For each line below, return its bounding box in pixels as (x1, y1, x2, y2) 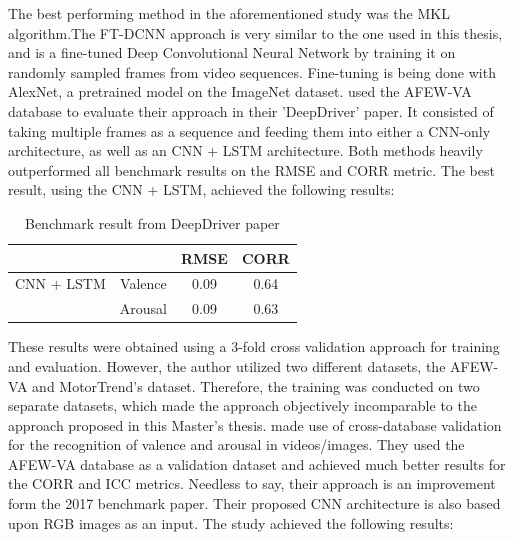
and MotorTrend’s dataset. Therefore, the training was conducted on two (32, 375, 480, 396)
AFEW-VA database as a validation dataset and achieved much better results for (8, 453, 506, 474)
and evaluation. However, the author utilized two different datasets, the (8, 355, 446, 376)
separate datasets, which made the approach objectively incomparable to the (8, 395, 477, 416)
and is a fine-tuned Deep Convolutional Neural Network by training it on (8, 42, 456, 63)
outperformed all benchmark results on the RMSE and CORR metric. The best (8, 159, 495, 180)
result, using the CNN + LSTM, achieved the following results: (8, 179, 395, 200)
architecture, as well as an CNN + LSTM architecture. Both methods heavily (8, 140, 483, 161)
